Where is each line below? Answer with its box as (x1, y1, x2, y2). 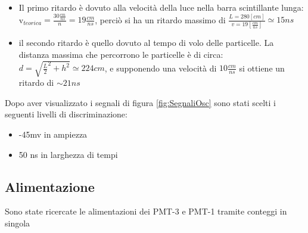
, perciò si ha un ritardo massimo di (95, 13, 226, 26)
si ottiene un (239, 61, 285, 74)
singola (5, 216, 30, 229)
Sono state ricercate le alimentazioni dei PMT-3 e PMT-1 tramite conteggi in (5, 205, 287, 218)
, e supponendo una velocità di (104, 61, 217, 74)
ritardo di (18, 76, 54, 89)
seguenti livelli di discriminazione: (5, 108, 127, 120)
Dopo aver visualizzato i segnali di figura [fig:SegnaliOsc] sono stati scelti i (5, 96, 276, 108)
